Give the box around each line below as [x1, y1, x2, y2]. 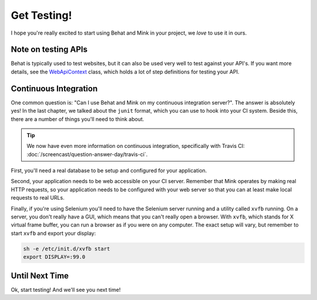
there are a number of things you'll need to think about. [11, 115, 144, 123]
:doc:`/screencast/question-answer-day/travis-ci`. [26, 150, 148, 158]
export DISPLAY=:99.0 [23, 254, 86, 261]
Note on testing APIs [11, 45, 88, 55]
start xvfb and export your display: [11, 230, 96, 237]
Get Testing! [11, 9, 72, 22]
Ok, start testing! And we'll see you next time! [11, 286, 121, 293]
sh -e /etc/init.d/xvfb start [23, 245, 110, 252]
